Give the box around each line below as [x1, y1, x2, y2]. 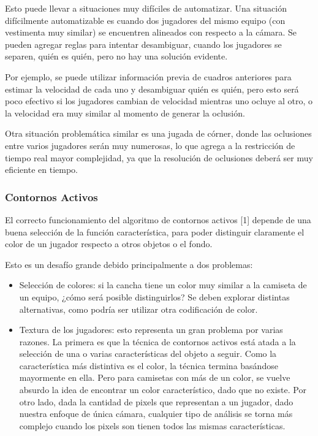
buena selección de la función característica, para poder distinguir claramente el [5, 225, 305, 238]
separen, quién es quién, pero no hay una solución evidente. [5, 50, 228, 63]
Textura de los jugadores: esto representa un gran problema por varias [19, 323, 283, 336]
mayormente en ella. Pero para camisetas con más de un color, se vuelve [19, 371, 290, 384]
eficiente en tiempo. [5, 163, 78, 176]
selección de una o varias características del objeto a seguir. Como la [19, 347, 277, 360]
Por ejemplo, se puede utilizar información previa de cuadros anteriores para [5, 70, 292, 83]
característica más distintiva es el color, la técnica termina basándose [19, 359, 278, 372]
